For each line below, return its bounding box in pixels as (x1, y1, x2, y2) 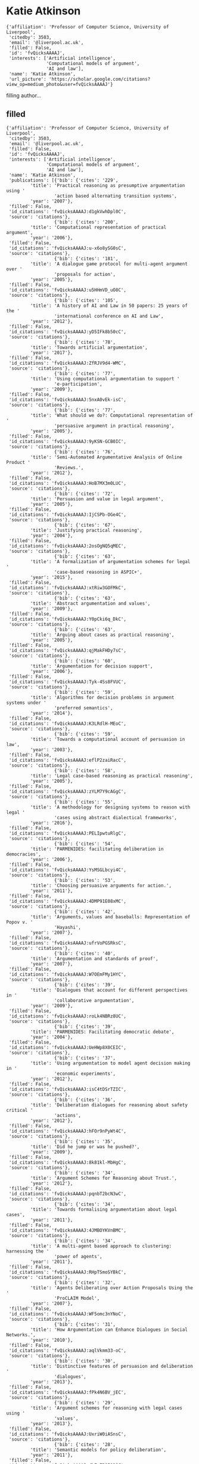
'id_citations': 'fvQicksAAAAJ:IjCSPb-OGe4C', (8, 512, 127, 518)
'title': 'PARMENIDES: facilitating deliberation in (30, 846, 164, 852)
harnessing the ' (6, 1248, 49, 1254)
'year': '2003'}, (30, 746, 73, 753)
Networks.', (6, 1331, 36, 1338)
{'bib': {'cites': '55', (54, 799, 116, 805)
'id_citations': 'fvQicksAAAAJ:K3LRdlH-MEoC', (8, 721, 127, 727)
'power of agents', (54, 1253, 102, 1259)
